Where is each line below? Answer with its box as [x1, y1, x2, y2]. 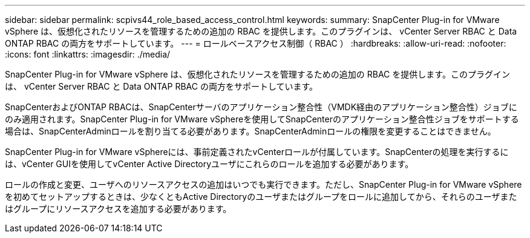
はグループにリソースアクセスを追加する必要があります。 [5, 203, 232, 214]
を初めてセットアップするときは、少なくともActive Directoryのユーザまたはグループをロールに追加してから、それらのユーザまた [5, 191, 517, 202]
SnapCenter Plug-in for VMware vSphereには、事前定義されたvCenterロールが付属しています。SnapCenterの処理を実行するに [5, 147, 509, 157]
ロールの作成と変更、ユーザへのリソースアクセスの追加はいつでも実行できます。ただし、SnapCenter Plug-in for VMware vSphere [5, 179, 522, 190]
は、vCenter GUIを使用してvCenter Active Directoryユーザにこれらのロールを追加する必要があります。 [5, 159, 414, 169]
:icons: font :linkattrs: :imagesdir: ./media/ [5, 49, 171, 59]
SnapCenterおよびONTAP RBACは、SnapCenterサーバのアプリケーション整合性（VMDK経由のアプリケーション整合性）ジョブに [5, 102, 517, 112]
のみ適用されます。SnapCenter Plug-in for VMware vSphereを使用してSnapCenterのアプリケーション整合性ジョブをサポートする [5, 114, 519, 124]
